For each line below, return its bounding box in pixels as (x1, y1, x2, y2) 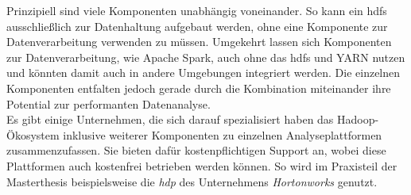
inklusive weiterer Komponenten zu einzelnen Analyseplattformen (63, 126, 382, 143)
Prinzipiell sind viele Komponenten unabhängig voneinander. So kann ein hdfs (6, 2, 387, 18)
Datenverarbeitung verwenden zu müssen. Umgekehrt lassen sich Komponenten (6, 33, 392, 50)
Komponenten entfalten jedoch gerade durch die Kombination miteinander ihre (6, 79, 391, 96)
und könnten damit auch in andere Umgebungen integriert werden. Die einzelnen (6, 64, 401, 81)
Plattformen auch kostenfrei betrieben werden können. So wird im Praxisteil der (6, 157, 397, 174)
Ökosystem (6, 126, 60, 143)
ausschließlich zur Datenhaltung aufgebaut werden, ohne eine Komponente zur (6, 17, 388, 34)
